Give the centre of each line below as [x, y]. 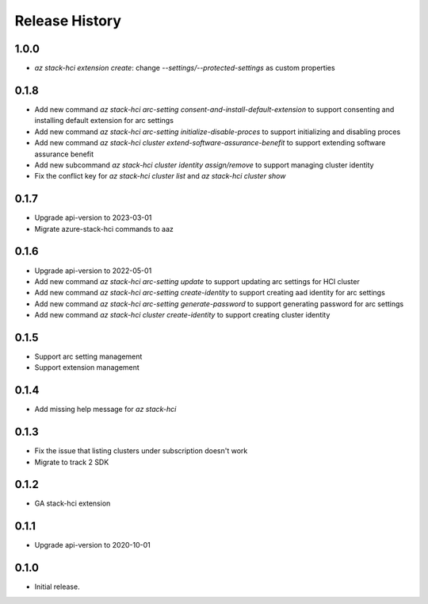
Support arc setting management [88, 356]
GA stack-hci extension [73, 503]
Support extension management [87, 367]
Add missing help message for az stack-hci [105, 410]
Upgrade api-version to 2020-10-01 [92, 545]
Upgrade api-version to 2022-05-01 [93, 271]
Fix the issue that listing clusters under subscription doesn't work [141, 451]
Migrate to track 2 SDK [72, 462]
